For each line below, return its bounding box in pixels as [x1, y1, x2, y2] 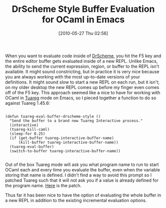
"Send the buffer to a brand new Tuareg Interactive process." [9, 118, 143, 123]
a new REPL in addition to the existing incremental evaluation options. [5, 197, 147, 203]
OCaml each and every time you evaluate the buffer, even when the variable [5, 166, 160, 172]
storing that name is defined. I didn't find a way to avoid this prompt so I [5, 172, 152, 178]
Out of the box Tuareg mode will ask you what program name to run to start [5, 162, 159, 167]
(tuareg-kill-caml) [9, 127, 50, 132]
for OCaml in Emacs [42, 14, 125, 25]
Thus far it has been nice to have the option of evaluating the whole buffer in [5, 192, 162, 198]
